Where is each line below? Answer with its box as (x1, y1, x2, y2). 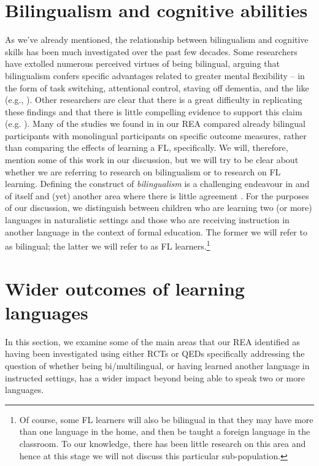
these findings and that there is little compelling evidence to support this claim (5, 105, 302, 118)
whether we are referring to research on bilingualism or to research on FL (5, 165, 281, 178)
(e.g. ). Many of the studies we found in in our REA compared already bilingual (5, 117, 306, 130)
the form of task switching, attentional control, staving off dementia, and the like (5, 81, 309, 94)
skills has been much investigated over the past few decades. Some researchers (5, 45, 298, 58)
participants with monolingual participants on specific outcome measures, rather (5, 129, 307, 142)
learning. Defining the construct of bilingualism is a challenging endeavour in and (5, 177, 310, 190)
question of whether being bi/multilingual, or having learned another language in (5, 359, 310, 372)
